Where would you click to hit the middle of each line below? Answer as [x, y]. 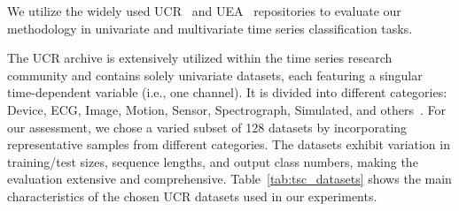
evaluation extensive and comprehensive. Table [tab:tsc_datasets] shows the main [229, 179]
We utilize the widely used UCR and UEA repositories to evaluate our [204, 11]
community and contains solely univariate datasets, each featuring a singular [215, 75]
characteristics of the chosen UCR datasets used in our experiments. [192, 196]
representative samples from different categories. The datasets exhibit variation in [229, 144]
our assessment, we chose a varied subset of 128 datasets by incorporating [207, 127]
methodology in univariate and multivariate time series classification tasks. [210, 28]
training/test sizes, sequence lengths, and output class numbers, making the [213, 161]
